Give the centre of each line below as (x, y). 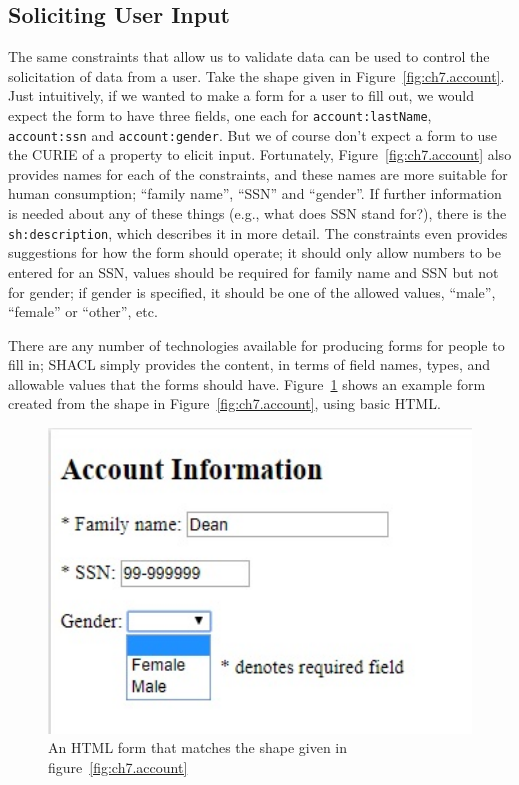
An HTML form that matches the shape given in (198, 747)
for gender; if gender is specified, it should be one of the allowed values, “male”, (252, 291)
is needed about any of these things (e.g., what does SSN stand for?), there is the (257, 213)
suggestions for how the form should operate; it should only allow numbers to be (254, 252)
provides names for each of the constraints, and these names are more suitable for (258, 173)
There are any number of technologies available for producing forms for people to (256, 344)
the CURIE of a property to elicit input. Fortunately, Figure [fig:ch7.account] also (260, 154)
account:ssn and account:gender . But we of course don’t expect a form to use (252, 134)
